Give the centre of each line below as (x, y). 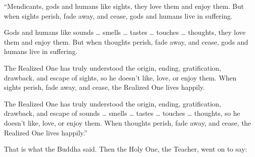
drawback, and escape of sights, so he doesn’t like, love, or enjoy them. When (120, 77)
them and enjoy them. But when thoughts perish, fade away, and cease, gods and (126, 41)
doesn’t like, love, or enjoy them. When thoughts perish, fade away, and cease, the (127, 122)
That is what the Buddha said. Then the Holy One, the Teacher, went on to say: (126, 149)
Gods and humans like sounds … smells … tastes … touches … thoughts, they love (125, 32)
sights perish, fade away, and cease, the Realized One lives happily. (104, 87)
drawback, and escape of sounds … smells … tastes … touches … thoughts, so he (122, 113)
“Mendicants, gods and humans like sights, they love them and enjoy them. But (124, 6)
